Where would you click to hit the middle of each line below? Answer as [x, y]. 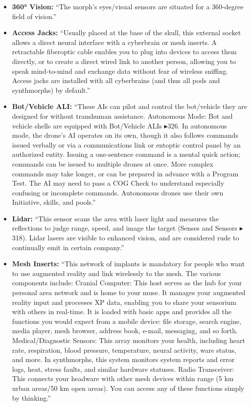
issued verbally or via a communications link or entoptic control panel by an [126, 144]
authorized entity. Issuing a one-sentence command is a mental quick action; [126, 154]
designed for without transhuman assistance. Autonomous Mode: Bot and [122, 116]
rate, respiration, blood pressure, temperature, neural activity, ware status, [124, 350]
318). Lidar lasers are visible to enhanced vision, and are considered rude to [125, 238]
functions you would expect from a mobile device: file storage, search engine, [126, 321]
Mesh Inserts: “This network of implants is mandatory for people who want [128, 264]
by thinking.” [31, 397]
